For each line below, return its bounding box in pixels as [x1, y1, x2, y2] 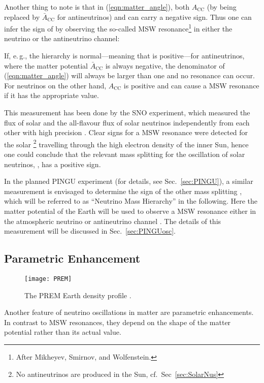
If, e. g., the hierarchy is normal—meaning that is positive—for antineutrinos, [4, 50, 245, 61]
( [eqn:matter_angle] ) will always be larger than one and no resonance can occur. [4, 70, 255, 81]
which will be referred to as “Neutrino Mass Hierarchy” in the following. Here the [4, 196, 258, 206]
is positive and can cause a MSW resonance [123, 80, 259, 90]
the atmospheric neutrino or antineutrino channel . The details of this [4, 215, 221, 226]
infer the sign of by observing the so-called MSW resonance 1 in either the [4, 22, 233, 34]
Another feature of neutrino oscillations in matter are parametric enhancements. [4, 307, 254, 317]
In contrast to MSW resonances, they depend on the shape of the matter [4, 316, 231, 327]
